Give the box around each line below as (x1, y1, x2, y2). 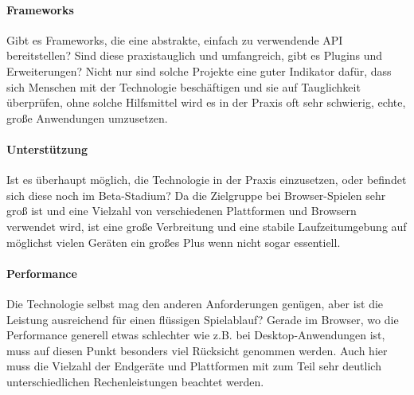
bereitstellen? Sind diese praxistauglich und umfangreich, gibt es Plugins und (6, 47, 383, 64)
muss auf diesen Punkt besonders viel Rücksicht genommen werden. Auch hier (6, 342, 388, 358)
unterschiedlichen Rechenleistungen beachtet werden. (6, 373, 264, 389)
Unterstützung (6, 140, 88, 157)
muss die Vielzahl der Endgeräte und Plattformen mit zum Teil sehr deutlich (6, 358, 381, 374)
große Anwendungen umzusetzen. (6, 109, 168, 126)
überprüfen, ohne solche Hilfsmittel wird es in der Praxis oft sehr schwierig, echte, (6, 94, 406, 111)
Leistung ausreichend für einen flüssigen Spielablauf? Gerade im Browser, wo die (6, 311, 399, 327)
